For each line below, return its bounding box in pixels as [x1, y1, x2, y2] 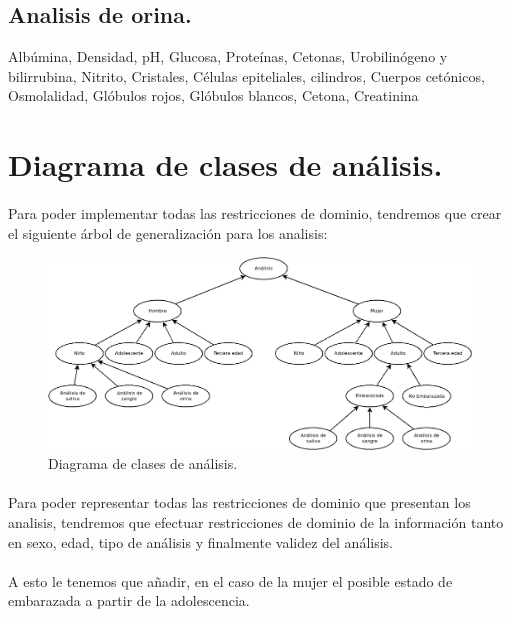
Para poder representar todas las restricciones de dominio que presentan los [8, 492, 471, 513]
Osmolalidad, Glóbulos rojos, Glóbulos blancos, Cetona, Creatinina [8, 85, 419, 106]
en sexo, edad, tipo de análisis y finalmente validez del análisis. [8, 531, 393, 552]
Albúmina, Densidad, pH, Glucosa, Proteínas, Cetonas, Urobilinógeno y [8, 46, 448, 67]
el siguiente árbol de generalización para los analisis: [8, 222, 328, 243]
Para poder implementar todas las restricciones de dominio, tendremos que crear [8, 202, 502, 223]
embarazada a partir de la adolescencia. [8, 590, 250, 611]
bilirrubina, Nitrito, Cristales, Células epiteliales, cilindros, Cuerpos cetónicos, [8, 65, 485, 86]
